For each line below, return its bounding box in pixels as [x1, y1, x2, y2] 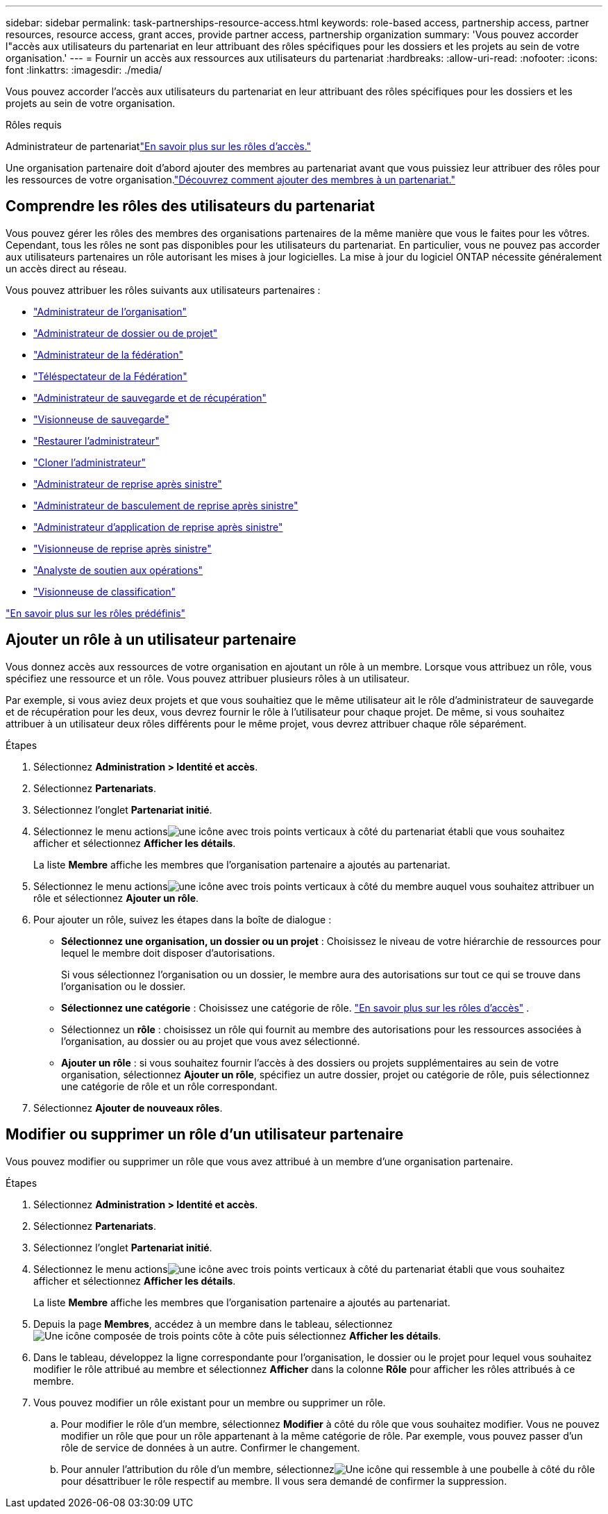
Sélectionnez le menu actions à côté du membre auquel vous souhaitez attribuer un [33, 880, 595, 892]
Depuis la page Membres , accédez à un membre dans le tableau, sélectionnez [33, 1317, 393, 1330]
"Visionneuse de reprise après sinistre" [33, 542, 212, 554]
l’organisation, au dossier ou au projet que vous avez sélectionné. [61, 1035, 360, 1047]
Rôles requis [6, 119, 62, 131]
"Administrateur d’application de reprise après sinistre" [33, 520, 283, 533]
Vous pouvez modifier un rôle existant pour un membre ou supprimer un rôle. [33, 1396, 386, 1408]
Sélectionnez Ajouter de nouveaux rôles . [33, 1101, 223, 1114]
